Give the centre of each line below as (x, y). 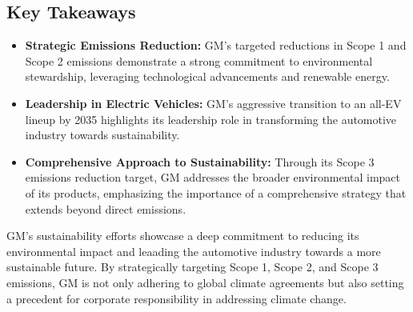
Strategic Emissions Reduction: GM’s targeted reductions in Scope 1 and (216, 45)
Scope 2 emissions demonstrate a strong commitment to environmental (199, 60)
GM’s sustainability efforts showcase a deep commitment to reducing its (183, 236)
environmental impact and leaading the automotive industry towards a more (194, 251)
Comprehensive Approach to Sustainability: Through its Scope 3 (200, 161)
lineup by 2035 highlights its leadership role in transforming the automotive (211, 119)
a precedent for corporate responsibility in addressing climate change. (176, 298)
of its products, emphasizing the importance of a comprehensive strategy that (216, 192)
